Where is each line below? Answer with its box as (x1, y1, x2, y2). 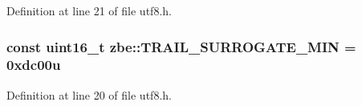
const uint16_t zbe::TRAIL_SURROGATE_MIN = (6, 36, 356, 56)
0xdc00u (6, 55, 61, 75)
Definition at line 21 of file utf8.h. (6, 2, 172, 18)
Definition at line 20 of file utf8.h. (6, 86, 172, 103)
